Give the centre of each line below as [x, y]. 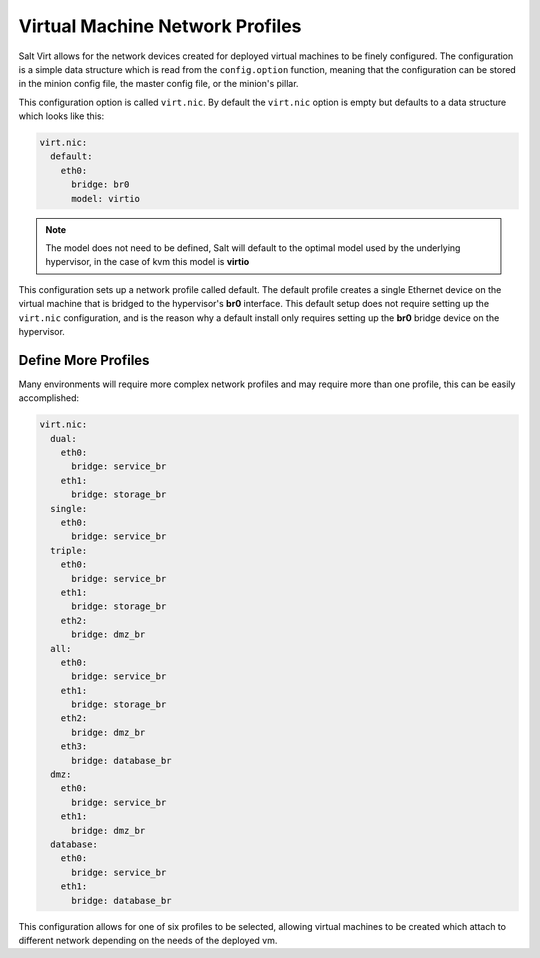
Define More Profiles [84, 360]
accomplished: [49, 398]
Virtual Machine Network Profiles [160, 26]
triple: [69, 550]
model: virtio [105, 198]
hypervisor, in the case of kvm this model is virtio [147, 262]
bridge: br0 [100, 184]
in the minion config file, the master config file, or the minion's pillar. [158, 84]
